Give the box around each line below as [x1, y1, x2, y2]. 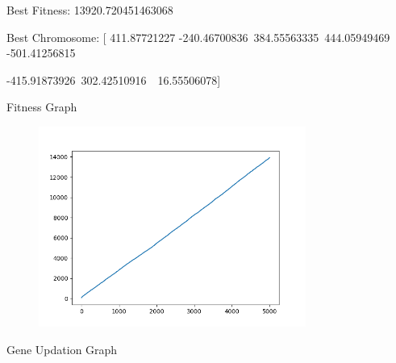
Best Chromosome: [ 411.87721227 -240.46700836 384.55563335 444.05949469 [6, 28, 390, 45]
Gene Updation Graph [6, 341, 118, 358]
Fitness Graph [6, 98, 77, 115]
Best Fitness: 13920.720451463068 [6, 2, 173, 18]
